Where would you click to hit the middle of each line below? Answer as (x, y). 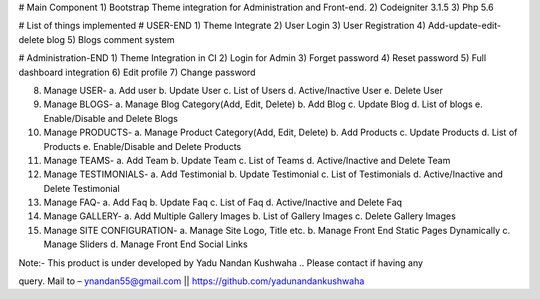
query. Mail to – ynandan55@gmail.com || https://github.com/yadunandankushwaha (191, 281)
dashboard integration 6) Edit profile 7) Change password (137, 72)
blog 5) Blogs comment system (110, 39)
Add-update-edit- (464, 26)
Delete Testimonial (81, 188)
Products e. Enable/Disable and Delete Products (142, 146)
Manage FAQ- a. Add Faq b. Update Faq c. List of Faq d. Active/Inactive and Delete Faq (223, 202)
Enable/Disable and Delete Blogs (111, 118)
